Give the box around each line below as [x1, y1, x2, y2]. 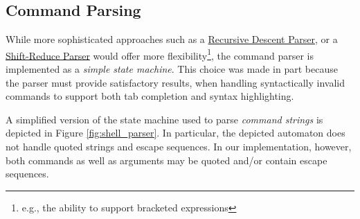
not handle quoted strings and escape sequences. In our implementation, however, [6, 139, 352, 154]
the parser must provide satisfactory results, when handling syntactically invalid [6, 75, 345, 89]
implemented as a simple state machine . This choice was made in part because [6, 62, 338, 76]
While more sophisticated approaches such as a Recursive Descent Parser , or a [6, 32, 338, 46]
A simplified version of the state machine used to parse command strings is [6, 112, 323, 126]
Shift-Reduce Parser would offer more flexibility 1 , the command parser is [6, 46, 314, 62]
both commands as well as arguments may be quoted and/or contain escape [6, 152, 327, 167]
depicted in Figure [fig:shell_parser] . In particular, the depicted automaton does [6, 125, 345, 140]
